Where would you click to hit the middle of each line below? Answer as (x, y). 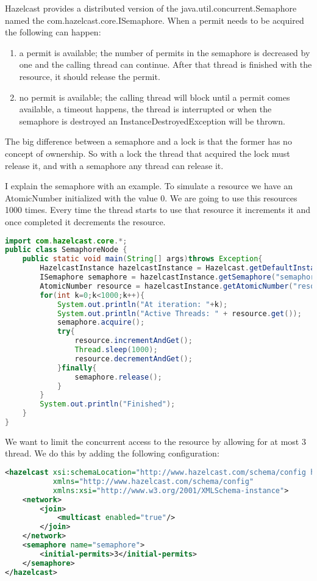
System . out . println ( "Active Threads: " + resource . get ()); (179, 313)
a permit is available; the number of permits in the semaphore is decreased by (165, 52)
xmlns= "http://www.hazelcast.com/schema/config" (153, 481)
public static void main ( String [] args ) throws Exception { (142, 259)
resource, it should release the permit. (90, 76)
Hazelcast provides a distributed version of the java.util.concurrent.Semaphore (151, 8)
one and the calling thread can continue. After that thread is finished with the (166, 64)
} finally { (77, 368)
